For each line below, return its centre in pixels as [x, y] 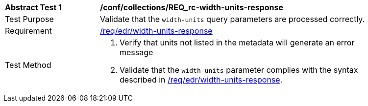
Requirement [28, 31]
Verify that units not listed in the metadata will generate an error [237, 42]
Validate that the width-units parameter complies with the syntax [239, 70]
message [136, 52]
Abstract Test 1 [33, 7]
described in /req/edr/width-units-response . [201, 80]
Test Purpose [29, 19]
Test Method [28, 65]
